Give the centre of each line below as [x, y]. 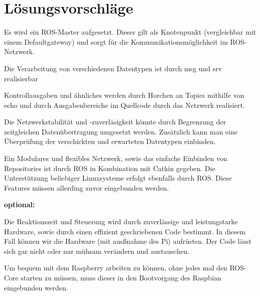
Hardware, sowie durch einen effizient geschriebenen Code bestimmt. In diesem [125, 231]
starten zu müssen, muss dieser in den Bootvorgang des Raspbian [121, 277]
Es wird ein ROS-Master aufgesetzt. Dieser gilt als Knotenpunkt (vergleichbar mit [130, 32]
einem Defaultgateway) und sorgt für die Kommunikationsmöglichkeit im [116, 41]
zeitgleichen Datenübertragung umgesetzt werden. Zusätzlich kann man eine [121, 131]
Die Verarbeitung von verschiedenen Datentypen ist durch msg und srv [113, 68]
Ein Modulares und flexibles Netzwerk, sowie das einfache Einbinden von [116, 158]
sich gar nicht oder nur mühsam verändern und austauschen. [97, 251]
